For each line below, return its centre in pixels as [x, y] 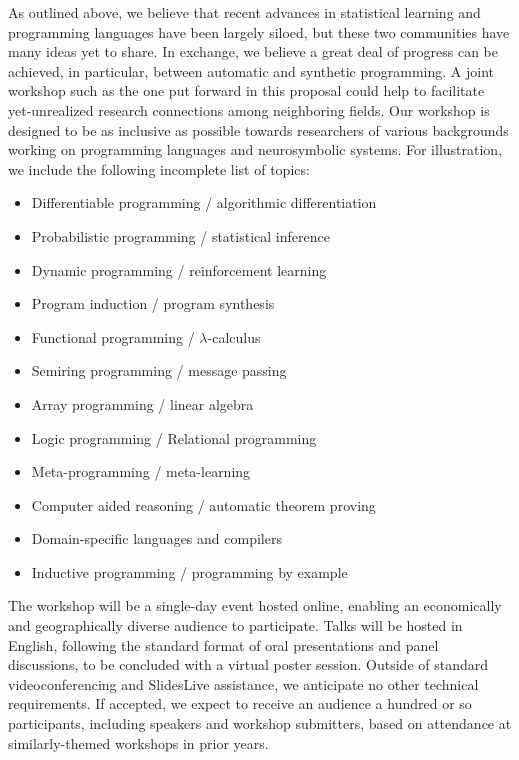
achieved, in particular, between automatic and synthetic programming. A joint [251, 70]
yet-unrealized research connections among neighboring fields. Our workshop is [249, 109]
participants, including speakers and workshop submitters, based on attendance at [260, 723]
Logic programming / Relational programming [174, 437]
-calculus [234, 336]
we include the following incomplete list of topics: [159, 168]
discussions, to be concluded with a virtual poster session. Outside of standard [248, 664]
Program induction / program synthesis [153, 303]
